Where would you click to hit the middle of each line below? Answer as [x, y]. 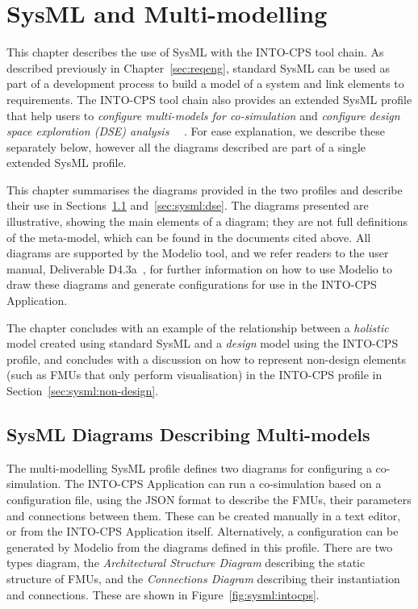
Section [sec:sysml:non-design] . [83, 390]
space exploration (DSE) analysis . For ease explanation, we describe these [196, 131]
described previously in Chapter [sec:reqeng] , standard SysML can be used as [199, 67]
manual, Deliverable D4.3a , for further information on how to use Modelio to [199, 268]
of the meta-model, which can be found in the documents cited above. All [189, 237]
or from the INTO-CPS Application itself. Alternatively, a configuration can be [203, 531]
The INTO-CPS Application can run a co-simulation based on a [223, 484]
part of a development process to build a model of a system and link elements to [205, 83]
